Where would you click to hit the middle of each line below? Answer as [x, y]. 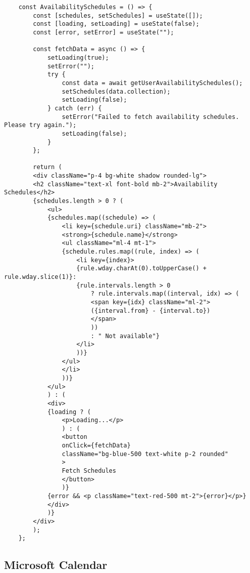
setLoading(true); [78, 57]
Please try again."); [40, 125]
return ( [47, 167]
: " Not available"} [125, 336]
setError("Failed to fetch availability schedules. [151, 117]
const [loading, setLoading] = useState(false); [116, 24]
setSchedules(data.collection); [116, 91]
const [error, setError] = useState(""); [104, 32]
